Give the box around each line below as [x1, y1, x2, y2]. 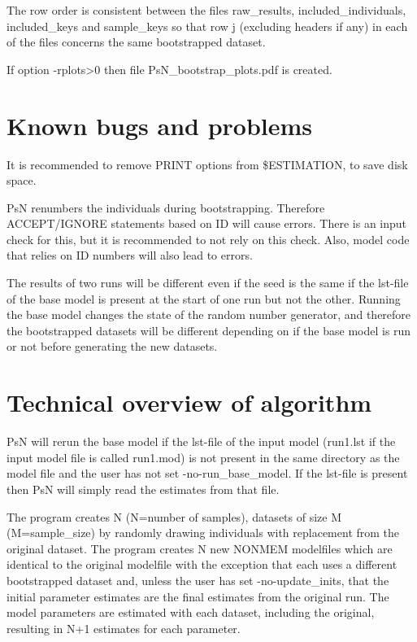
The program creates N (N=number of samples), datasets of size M [7, 508, 342, 525]
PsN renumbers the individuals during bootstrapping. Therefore [7, 199, 325, 216]
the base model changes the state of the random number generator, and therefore [7, 306, 411, 323]
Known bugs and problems [7, 108, 313, 142]
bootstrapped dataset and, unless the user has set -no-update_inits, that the [7, 571, 389, 588]
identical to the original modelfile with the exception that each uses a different [7, 556, 397, 573]
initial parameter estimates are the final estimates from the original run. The [7, 587, 389, 605]
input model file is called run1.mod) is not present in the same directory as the [7, 448, 400, 465]
